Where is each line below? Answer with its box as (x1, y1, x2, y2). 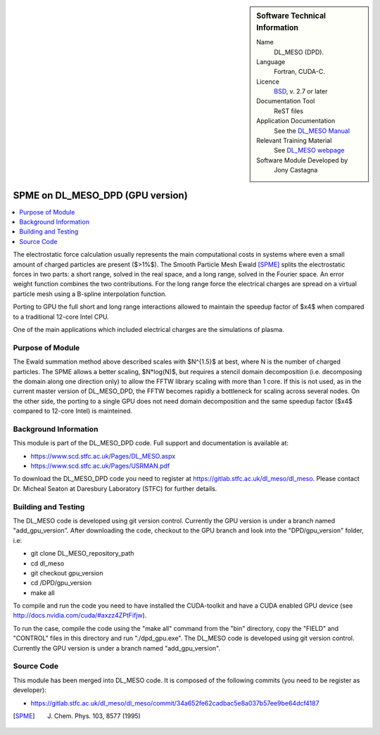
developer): (13, 686, 47, 694)
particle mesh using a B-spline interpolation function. (13, 289, 167, 298)
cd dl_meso (30, 559, 65, 568)
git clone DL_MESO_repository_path (30, 549, 134, 558)
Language (256, 57, 286, 66)
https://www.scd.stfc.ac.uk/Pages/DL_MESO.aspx (30, 452, 176, 460)
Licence (256, 77, 279, 86)
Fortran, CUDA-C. (274, 68, 325, 76)
